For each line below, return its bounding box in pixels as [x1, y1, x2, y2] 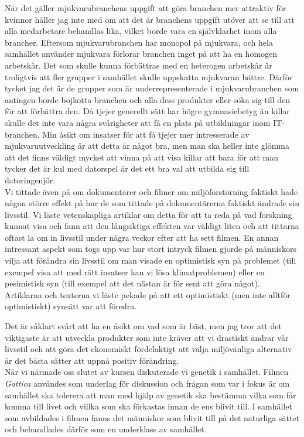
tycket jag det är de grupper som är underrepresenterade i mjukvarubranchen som [5, 82, 299, 94]
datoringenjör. [5, 173, 56, 186]
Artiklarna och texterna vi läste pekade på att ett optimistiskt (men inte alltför [5, 288, 291, 301]
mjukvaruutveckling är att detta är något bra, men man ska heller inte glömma [5, 139, 289, 152]
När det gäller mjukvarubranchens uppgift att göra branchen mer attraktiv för [5, 2, 286, 13]
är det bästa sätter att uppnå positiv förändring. [5, 354, 179, 366]
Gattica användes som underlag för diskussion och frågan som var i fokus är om [5, 377, 290, 389]
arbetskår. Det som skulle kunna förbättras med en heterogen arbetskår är [5, 59, 272, 71]
